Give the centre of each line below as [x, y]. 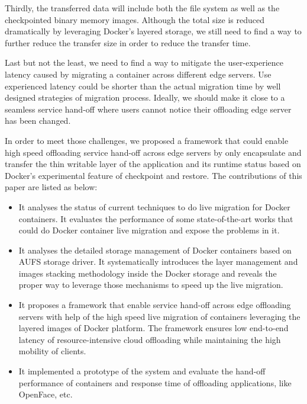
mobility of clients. [52, 351]
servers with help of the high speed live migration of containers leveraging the [159, 316]
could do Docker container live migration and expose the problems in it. [149, 230]
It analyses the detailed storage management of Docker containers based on [155, 250]
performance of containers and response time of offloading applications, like [155, 382]
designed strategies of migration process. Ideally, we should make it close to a [145, 97]
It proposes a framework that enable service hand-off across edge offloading [155, 305]
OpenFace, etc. [46, 394]
